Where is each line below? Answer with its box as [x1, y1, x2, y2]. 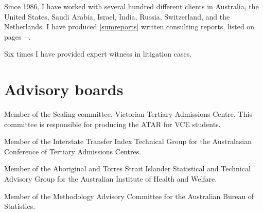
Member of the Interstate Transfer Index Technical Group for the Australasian [4, 136, 252, 147]
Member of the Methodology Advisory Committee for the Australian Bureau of [4, 190, 254, 201]
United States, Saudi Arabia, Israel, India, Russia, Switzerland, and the [4, 11, 230, 22]
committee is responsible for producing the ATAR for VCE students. [4, 118, 221, 129]
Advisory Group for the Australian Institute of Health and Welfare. [4, 173, 217, 184]
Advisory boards [4, 79, 124, 100]
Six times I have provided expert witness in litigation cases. [4, 48, 192, 59]
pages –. [4, 31, 31, 42]
